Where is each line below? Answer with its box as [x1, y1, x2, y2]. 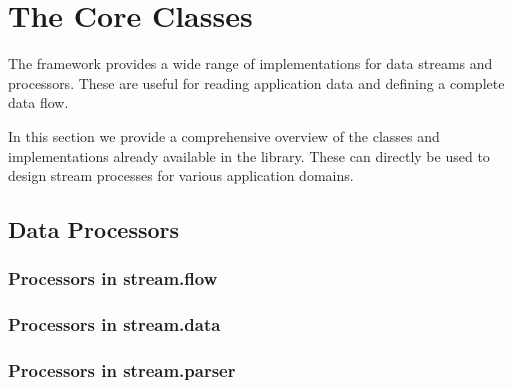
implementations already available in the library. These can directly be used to [8, 145, 490, 166]
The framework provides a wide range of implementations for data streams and [8, 53, 493, 74]
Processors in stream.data [8, 312, 221, 337]
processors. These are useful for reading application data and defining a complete [8, 72, 505, 93]
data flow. [8, 92, 69, 113]
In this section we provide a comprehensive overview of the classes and [8, 125, 440, 146]
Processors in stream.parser [8, 358, 236, 383]
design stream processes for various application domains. [8, 165, 354, 186]
